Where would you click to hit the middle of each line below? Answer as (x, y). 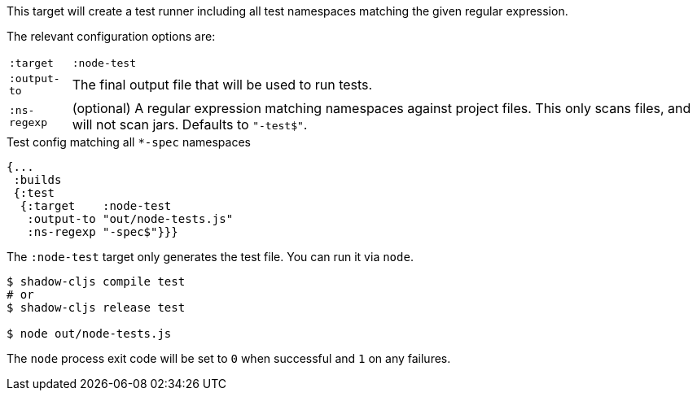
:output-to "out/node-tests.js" (130, 219)
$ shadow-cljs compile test (96, 281)
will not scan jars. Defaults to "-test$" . (190, 124)
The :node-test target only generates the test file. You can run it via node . (210, 257)
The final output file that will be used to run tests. (222, 85)
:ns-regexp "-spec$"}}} (103, 232)
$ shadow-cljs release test (96, 308)
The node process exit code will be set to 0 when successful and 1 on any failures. (229, 358)
